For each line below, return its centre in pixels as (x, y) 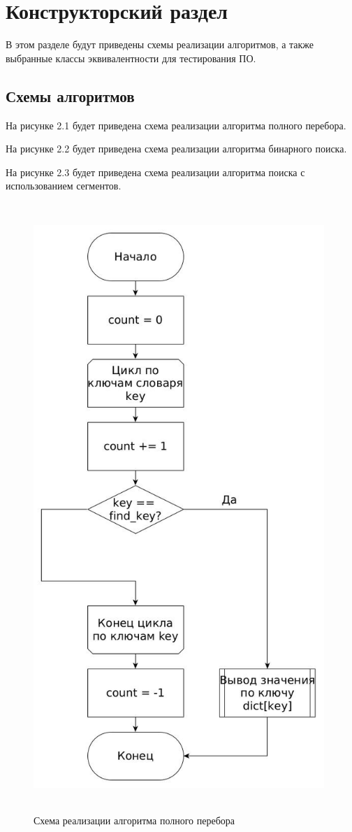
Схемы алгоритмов (70, 95)
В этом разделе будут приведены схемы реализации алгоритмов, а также (160, 44)
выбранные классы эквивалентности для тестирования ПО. (131, 58)
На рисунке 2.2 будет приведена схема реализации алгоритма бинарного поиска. (176, 149)
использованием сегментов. (64, 186)
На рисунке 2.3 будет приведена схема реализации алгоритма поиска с (155, 172)
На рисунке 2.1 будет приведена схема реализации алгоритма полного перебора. (176, 125)
